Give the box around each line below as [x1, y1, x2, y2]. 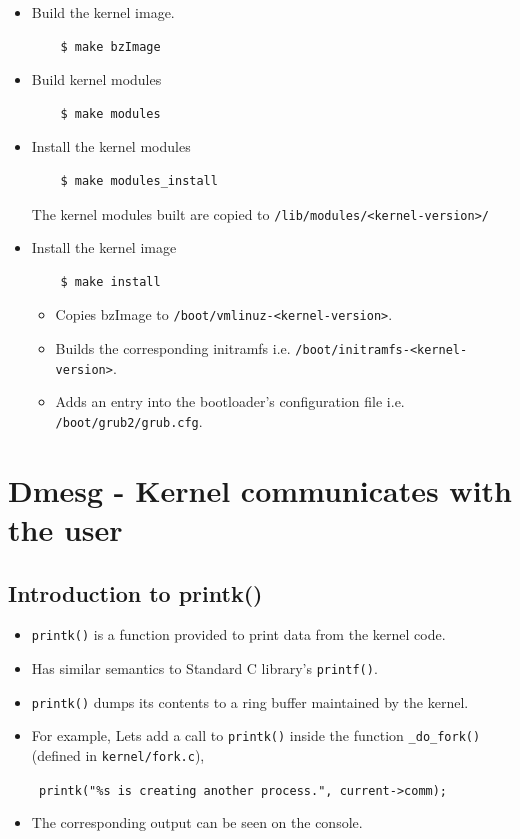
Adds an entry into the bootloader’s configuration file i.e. [55, 391, 405, 412]
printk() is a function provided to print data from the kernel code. [31, 624, 446, 645]
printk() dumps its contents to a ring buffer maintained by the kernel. [31, 691, 469, 712]
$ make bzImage [60, 39, 161, 54]
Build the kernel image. [31, 2, 175, 22]
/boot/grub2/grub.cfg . [55, 410, 203, 431]
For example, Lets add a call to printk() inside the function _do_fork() [31, 725, 481, 746]
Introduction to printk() [8, 577, 263, 608]
